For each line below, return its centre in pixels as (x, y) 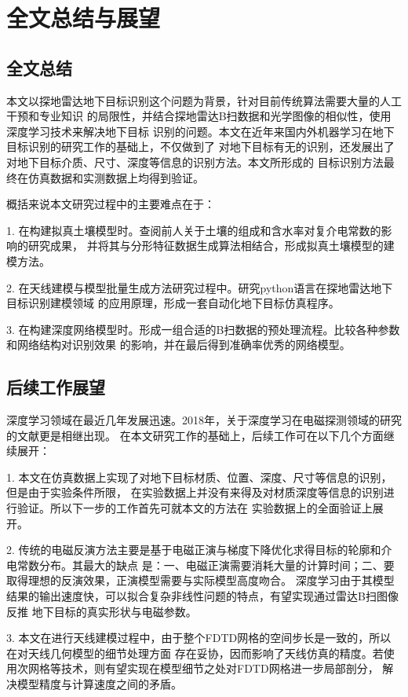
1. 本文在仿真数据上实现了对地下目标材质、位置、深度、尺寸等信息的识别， (199, 477)
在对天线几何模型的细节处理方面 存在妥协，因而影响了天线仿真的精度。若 (195, 653)
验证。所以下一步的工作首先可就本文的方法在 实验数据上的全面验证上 (195, 508)
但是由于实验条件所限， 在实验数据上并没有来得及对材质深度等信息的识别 (195, 492)
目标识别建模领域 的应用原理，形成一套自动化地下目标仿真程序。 (173, 303)
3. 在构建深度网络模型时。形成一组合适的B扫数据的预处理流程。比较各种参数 (203, 329)
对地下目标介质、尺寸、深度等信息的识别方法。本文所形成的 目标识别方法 (195, 161)
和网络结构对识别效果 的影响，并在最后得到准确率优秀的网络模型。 (178, 345)
